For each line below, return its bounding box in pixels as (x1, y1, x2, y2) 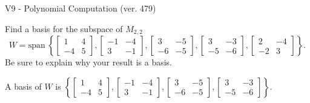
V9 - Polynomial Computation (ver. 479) (5, 2, 156, 14)
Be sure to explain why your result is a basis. (5, 56, 173, 68)
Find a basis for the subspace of (5, 22, 123, 35)
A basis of (5, 79, 42, 92)
